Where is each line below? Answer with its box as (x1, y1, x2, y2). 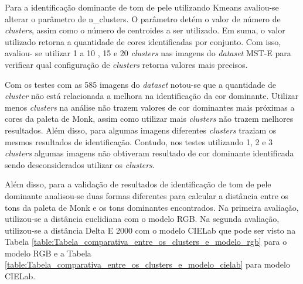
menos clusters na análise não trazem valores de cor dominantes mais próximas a (5, 101, 295, 113)
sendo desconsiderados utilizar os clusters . (5, 158, 155, 170)
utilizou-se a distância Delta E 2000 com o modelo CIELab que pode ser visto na (5, 224, 296, 236)
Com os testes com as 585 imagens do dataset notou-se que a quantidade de (5, 78, 276, 90)
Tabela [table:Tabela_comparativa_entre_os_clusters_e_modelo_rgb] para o (5, 235, 287, 248)
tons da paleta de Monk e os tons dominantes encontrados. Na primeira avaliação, (5, 201, 299, 213)
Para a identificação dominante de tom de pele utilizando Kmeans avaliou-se (5, 1, 279, 13)
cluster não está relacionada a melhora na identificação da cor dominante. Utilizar (5, 90, 299, 102)
